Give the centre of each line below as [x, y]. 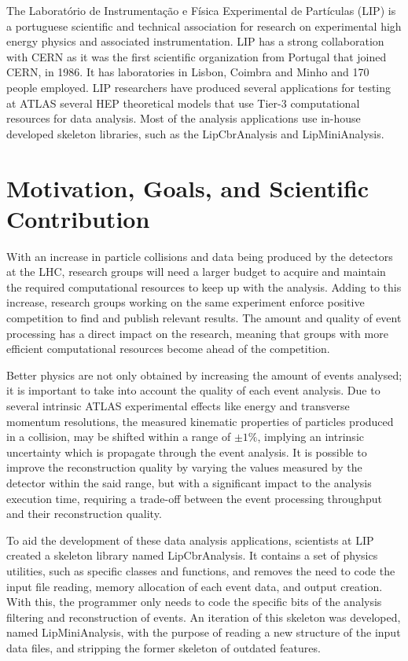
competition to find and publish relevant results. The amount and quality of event [204, 318]
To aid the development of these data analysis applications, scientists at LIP [190, 540]
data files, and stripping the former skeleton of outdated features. [164, 647]
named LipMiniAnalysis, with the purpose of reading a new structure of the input [204, 632]
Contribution [78, 218]
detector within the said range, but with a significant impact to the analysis [189, 482]
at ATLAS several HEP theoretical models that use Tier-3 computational [183, 103]
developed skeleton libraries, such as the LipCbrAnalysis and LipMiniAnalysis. [195, 133]
